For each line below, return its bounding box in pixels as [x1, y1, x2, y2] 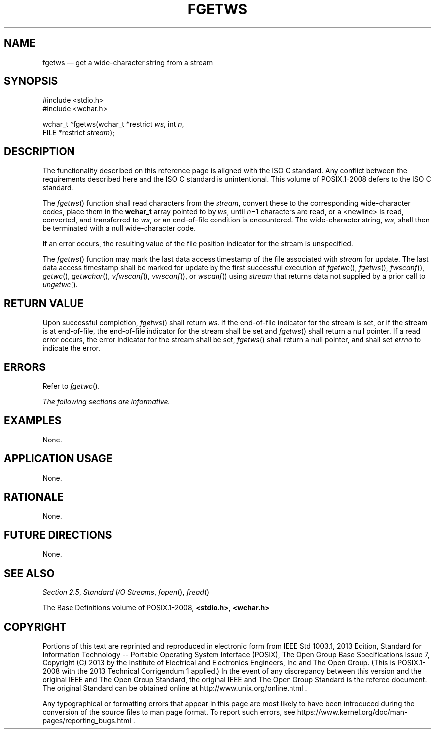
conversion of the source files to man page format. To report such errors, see [42, 708, 295, 717]
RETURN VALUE [4, 297, 84, 310]
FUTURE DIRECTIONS [4, 528, 112, 541]
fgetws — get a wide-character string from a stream [42, 58, 213, 67]
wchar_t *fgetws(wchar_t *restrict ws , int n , [42, 120, 184, 129]
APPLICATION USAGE [4, 452, 113, 465]
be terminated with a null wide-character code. [42, 224, 196, 233]
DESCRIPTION [4, 145, 75, 158]
